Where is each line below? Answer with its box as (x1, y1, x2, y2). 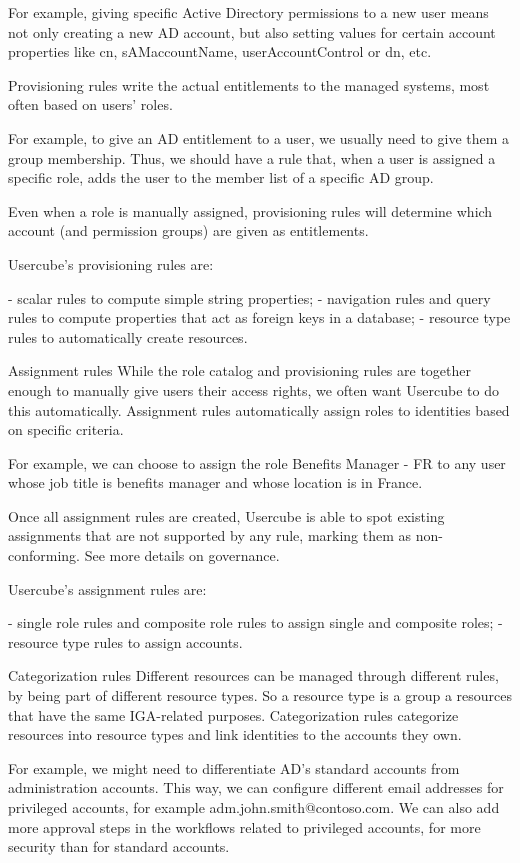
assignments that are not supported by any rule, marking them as (8, 525, 412, 546)
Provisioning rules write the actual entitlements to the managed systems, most (8, 74, 490, 95)
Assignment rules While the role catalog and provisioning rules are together (8, 360, 472, 381)
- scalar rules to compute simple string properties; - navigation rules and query (8, 287, 491, 308)
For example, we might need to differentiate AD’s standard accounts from (8, 757, 460, 778)
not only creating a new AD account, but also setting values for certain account (8, 21, 496, 42)
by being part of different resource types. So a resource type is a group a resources (8, 685, 512, 706)
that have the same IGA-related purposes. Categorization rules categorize (8, 704, 459, 725)
